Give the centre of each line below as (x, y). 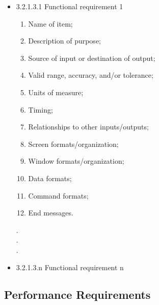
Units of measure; (56, 92)
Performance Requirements (77, 295)
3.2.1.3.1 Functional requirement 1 (70, 6)
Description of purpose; (64, 41)
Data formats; (50, 178)
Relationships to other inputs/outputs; (88, 127)
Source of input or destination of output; (92, 58)
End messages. (51, 213)
